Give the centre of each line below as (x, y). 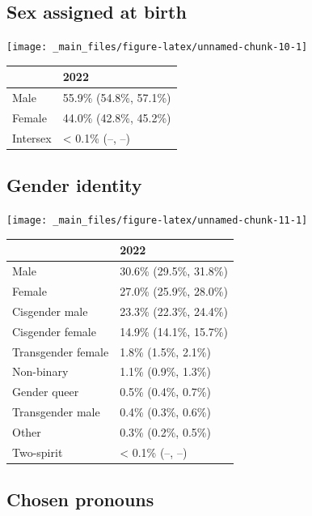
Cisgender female (54, 331)
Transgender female (61, 351)
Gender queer (46, 392)
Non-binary (40, 371)
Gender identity (74, 185)
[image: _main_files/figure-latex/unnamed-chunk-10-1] (157, 47)
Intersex (32, 137)
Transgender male (56, 412)
